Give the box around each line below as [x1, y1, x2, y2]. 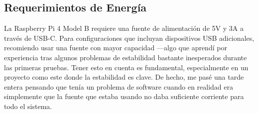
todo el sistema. [4, 101, 52, 111]
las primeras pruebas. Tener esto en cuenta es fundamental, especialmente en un [4, 62, 249, 72]
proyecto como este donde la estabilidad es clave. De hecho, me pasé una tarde [4, 72, 244, 82]
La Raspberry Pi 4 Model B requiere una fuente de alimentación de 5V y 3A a [4, 23, 244, 33]
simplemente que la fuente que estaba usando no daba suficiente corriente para [4, 91, 244, 102]
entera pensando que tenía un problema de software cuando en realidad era [4, 81, 234, 92]
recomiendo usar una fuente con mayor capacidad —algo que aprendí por [4, 42, 227, 53]
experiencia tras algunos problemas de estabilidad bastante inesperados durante [4, 52, 247, 62]
